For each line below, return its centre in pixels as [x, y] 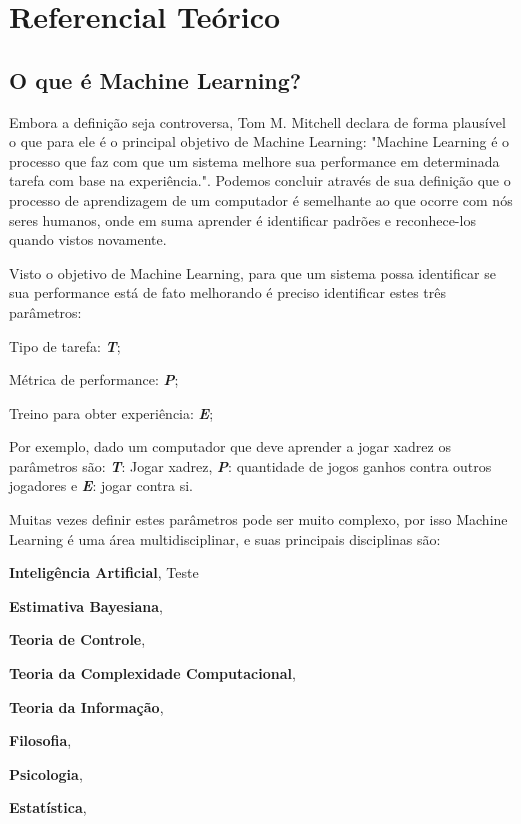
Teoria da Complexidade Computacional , [152, 673]
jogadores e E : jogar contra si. [101, 485]
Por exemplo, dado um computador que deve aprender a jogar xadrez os [230, 446]
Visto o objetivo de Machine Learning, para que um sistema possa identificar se [252, 272]
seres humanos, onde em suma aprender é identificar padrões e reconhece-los [242, 219]
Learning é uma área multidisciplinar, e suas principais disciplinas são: [225, 538]
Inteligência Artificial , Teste [104, 572]
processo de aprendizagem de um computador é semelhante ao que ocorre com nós [261, 199]
